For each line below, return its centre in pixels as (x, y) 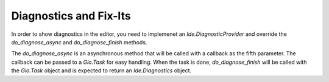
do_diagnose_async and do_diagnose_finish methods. (79, 42)
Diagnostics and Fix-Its (71, 16)
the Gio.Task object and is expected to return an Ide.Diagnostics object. (101, 70)
